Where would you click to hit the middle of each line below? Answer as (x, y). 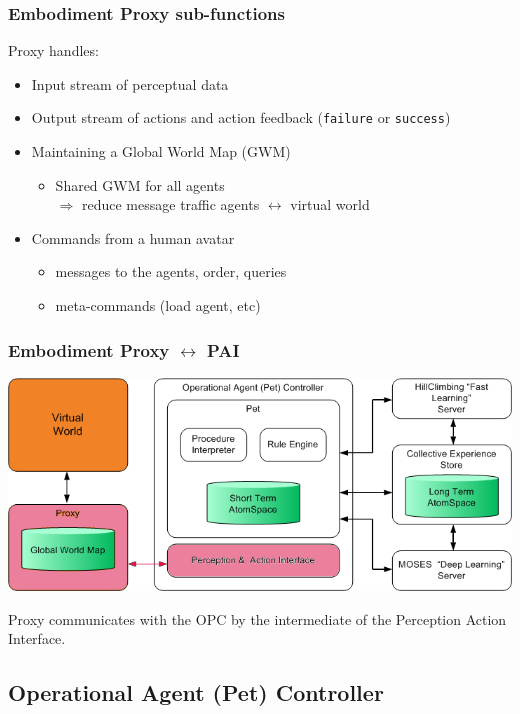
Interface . (37, 638)
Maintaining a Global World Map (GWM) (161, 151)
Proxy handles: (53, 50)
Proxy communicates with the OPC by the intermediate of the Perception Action (257, 618)
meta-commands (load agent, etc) (158, 305)
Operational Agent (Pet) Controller (196, 692)
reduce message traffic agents (170, 204)
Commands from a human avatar (133, 237)
